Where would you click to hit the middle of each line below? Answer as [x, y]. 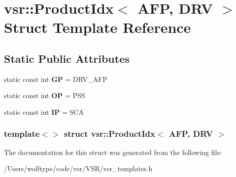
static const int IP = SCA [44, 112]
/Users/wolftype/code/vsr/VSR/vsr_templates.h [78, 168]
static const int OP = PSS [45, 95]
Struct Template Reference [98, 27]
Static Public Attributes [67, 58]
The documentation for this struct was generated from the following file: [113, 152]
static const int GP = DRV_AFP [56, 79]
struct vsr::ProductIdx [109, 134]
